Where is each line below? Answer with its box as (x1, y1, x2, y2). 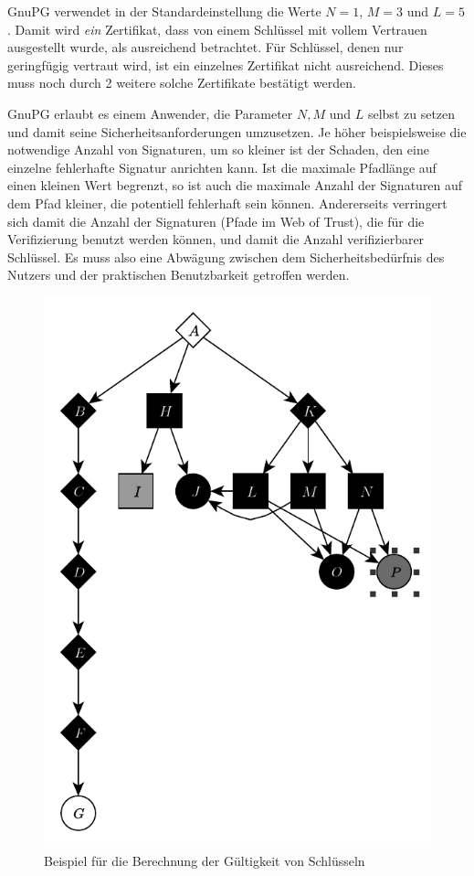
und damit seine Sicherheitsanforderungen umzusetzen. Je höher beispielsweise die (7, 122, 467, 141)
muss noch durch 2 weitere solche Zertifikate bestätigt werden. (7, 73, 356, 92)
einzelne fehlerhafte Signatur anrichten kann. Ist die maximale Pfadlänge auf (7, 157, 437, 176)
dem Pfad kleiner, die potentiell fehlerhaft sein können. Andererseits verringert (7, 193, 448, 212)
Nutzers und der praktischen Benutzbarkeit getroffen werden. (7, 265, 350, 284)
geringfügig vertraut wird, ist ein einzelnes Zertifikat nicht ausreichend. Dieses (7, 55, 444, 74)
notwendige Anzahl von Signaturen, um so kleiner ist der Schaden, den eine (7, 140, 429, 159)
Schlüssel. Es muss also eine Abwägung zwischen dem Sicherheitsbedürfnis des (7, 247, 445, 266)
